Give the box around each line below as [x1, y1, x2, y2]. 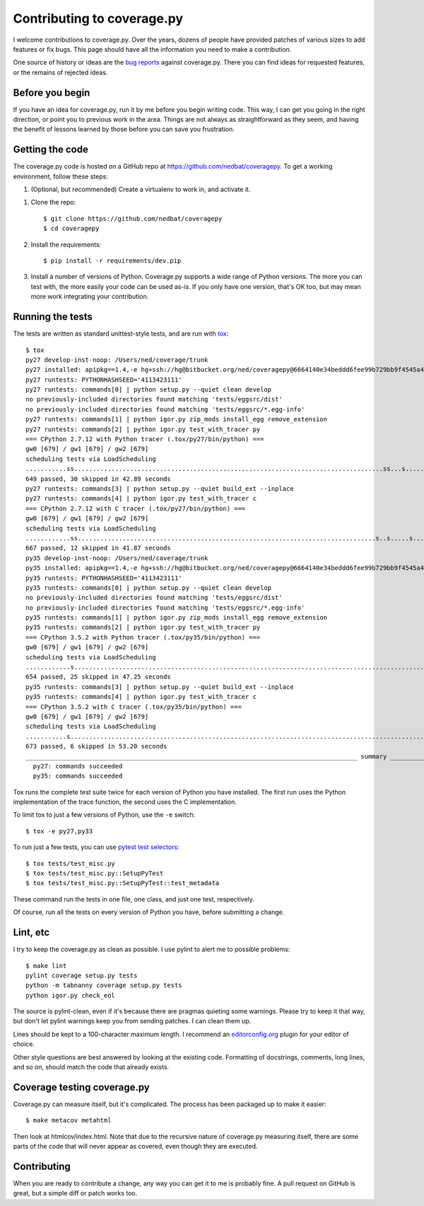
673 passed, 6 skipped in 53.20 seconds [25, 742, 167, 751]
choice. [13, 1040, 35, 1048]
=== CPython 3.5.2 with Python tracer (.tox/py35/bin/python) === [25, 633, 261, 641]
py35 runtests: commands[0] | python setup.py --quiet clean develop [25, 584, 272, 591]
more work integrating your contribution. [30, 292, 149, 301]
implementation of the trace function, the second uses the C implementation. [13, 797, 237, 807]
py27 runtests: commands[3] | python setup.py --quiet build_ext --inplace [25, 484, 294, 492]
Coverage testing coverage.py [13, 1081, 150, 1093]
